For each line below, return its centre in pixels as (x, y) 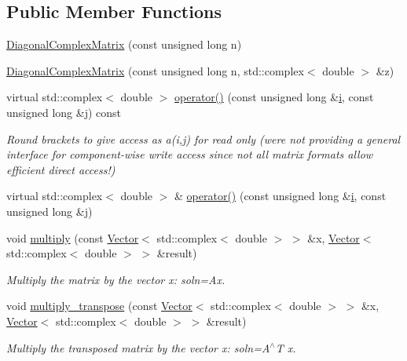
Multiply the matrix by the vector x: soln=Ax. (116, 279)
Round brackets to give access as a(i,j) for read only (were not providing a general (203, 139)
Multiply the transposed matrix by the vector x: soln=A (138, 347)
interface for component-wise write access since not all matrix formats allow (190, 154)
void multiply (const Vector (73, 237)
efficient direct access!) (61, 169)
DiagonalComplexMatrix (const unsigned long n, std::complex (155, 70)
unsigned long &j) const (64, 112)
